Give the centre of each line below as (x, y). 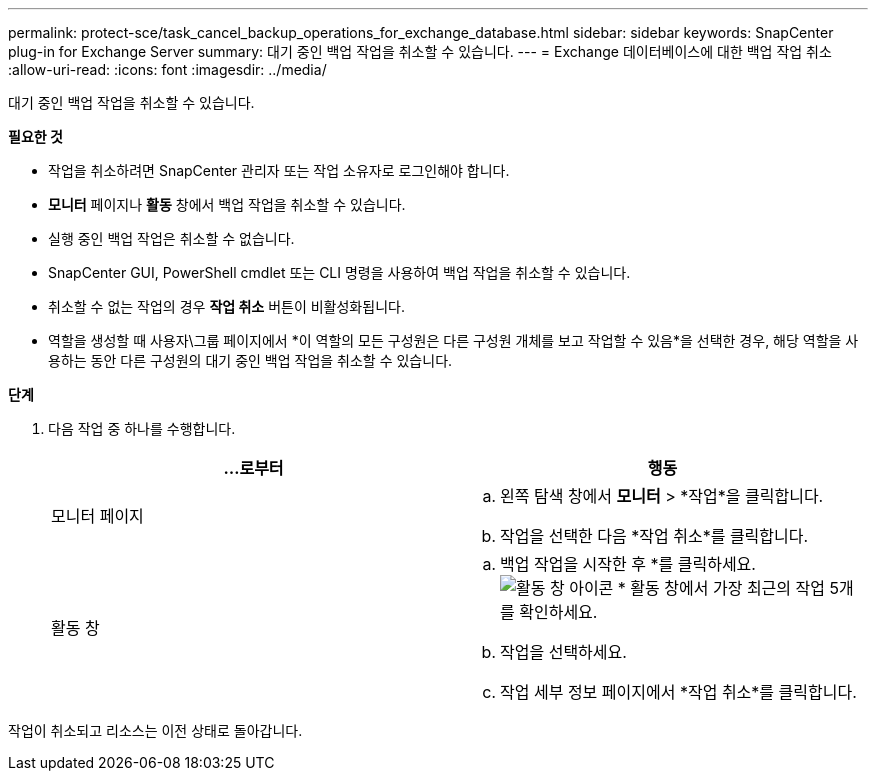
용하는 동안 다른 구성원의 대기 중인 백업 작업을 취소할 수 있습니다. (250, 360)
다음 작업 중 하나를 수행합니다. (142, 428)
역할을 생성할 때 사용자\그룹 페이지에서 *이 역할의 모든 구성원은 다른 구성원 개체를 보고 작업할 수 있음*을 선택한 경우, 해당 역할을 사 (453, 340)
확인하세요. (558, 612)
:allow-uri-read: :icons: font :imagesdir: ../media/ (167, 69)
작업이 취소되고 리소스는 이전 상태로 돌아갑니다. (155, 730)
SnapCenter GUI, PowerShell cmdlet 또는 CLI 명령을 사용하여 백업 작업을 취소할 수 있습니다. (339, 272)
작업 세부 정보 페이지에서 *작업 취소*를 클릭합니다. (678, 692)
